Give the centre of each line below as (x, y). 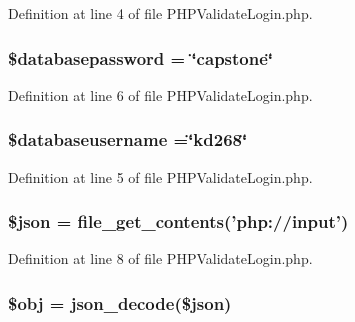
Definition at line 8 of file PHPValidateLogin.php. (160, 258)
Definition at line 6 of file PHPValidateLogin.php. (160, 94)
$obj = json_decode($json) (120, 302)
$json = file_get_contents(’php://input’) (178, 221)
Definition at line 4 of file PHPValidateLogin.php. (160, 13)
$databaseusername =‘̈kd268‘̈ (128, 139)
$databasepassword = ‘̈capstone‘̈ (141, 57)
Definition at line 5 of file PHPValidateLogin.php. (160, 176)
